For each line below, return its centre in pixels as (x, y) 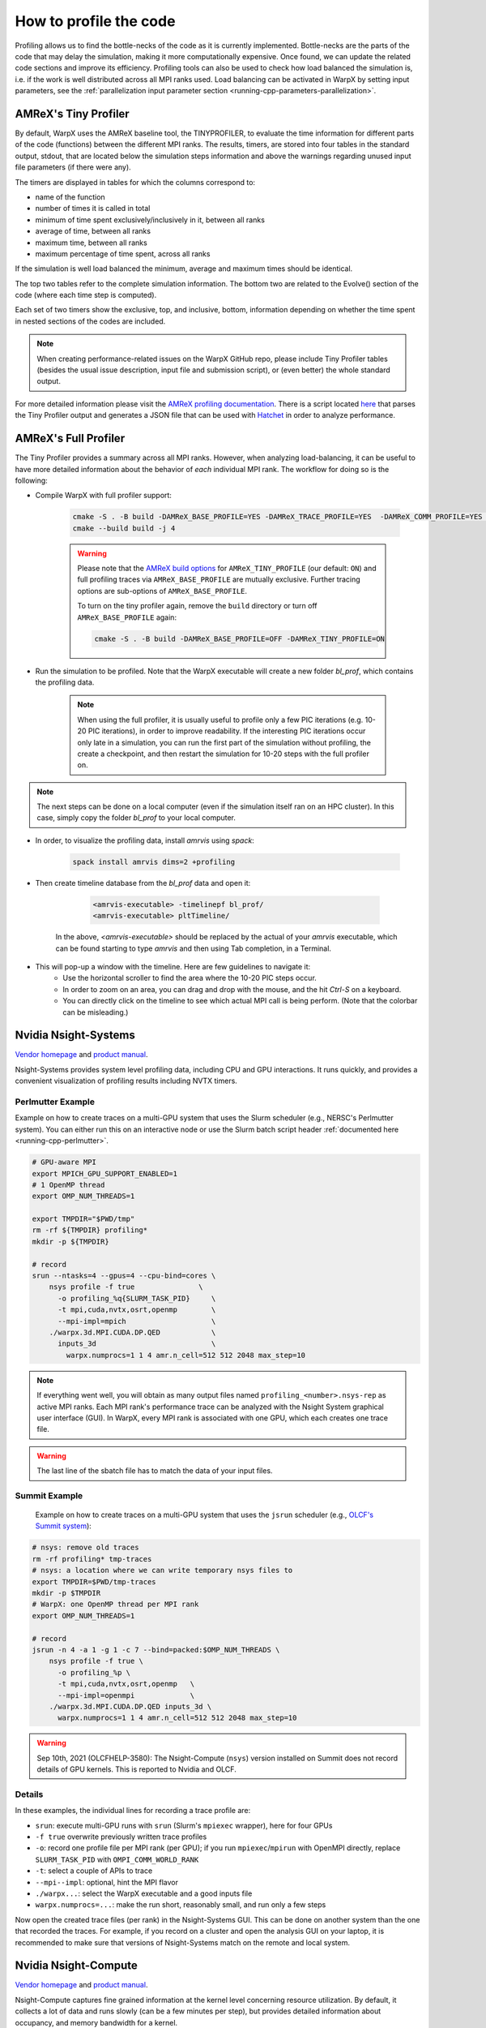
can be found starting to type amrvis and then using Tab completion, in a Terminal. (194, 948)
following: (31, 480)
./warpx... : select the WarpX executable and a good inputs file (144, 1893)
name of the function (70, 197)
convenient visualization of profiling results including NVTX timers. (126, 1081)
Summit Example (49, 1495)
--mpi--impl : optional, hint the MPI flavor (107, 1882)
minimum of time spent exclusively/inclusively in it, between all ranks (150, 220)
